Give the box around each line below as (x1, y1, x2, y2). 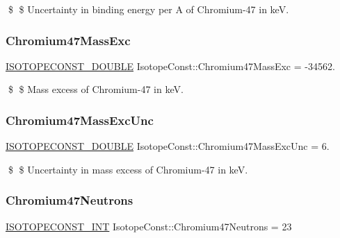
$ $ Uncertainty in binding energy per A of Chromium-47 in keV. (8, 2, 289, 16)
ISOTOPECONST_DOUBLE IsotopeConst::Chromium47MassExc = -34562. (6, 58, 335, 73)
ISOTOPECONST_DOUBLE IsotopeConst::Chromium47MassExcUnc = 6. (6, 139, 330, 153)
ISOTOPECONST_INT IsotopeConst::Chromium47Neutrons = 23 (6, 219, 292, 233)
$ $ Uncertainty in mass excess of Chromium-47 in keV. (8, 162, 248, 176)
